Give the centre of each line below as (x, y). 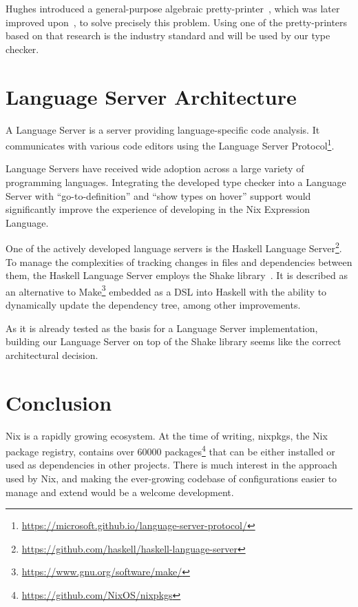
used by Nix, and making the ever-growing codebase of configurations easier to (171, 478)
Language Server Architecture (151, 96)
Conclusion (59, 402)
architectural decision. (52, 354)
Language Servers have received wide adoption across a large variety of (155, 168)
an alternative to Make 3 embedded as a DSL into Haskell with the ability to (166, 290)
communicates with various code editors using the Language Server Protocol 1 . (170, 144)
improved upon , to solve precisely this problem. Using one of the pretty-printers (177, 22)
